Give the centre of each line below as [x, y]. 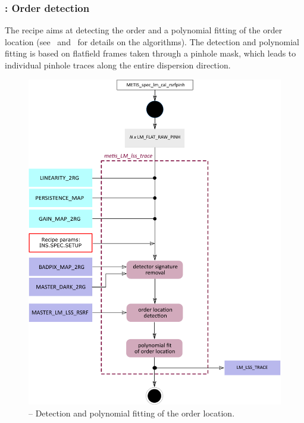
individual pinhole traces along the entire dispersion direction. [118, 65]
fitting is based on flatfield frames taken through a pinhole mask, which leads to [151, 53]
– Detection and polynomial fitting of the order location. [132, 413]
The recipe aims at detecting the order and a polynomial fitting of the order [144, 30]
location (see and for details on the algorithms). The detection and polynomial [152, 41]
